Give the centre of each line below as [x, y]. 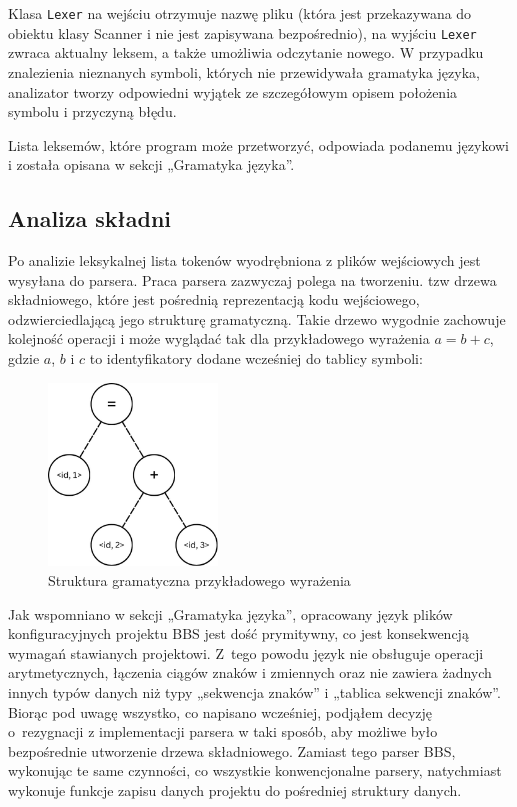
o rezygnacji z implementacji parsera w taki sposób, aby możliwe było [223, 731]
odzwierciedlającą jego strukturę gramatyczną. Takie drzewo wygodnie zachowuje [257, 318]
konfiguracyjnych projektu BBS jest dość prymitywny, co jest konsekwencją [238, 633]
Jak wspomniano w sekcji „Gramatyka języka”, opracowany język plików [230, 613]
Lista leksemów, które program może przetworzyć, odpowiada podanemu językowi [259, 144]
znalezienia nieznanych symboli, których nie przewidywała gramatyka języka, [244, 71]
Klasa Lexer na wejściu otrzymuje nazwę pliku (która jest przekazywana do [240, 13]
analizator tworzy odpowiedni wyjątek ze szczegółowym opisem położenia [233, 91]
